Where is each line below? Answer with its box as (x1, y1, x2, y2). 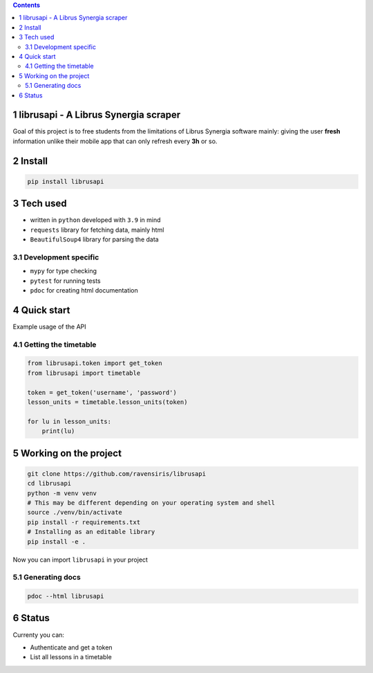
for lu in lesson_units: (27, 417, 112, 425)
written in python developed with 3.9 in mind (30, 216, 161, 224)
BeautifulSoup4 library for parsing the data (30, 235, 159, 243)
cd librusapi (27, 479, 72, 488)
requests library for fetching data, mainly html (30, 225, 164, 234)
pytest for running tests (30, 277, 101, 285)
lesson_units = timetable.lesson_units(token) (27, 398, 188, 406)
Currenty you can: (12, 630, 65, 639)
